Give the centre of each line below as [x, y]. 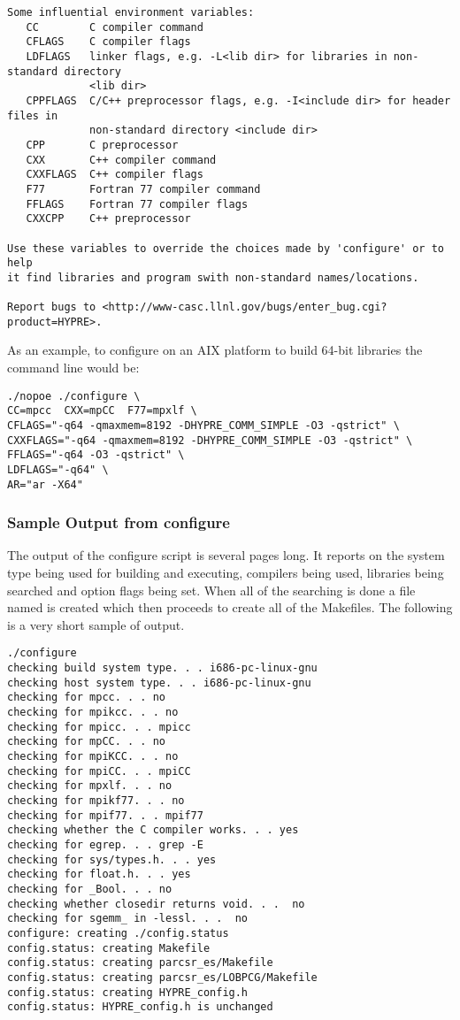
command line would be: [73, 368]
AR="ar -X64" [45, 484]
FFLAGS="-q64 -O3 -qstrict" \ [96, 455]
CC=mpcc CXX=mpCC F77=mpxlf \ [102, 411]
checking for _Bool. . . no [90, 889]
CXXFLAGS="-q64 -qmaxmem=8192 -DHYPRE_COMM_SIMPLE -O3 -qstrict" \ [210, 440]
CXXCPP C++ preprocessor [108, 219]
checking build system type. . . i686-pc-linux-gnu [162, 668]
